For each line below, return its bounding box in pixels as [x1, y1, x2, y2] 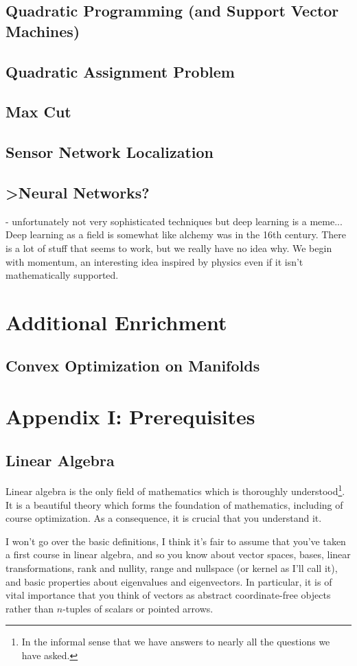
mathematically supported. [5, 268, 119, 282]
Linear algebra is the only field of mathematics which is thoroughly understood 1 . [5, 482, 345, 498]
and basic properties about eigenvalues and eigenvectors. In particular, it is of [5, 574, 332, 588]
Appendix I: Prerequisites [5, 402, 255, 430]
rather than [5, 601, 54, 615]
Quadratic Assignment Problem [5, 60, 235, 82]
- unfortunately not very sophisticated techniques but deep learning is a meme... [5, 214, 343, 228]
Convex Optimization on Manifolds [5, 355, 260, 376]
